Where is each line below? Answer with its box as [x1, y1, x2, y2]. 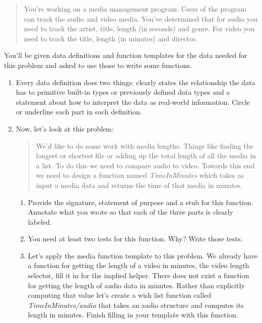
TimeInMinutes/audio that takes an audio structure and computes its [28, 299, 244, 310]
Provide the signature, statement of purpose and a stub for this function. [28, 197, 253, 207]
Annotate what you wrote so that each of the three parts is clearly [28, 207, 233, 217]
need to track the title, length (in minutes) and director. [24, 33, 198, 43]
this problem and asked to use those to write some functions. [4, 59, 192, 70]
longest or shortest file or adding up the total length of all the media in [36, 150, 256, 161]
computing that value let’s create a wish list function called [28, 290, 212, 300]
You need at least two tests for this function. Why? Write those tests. [28, 233, 243, 244]
